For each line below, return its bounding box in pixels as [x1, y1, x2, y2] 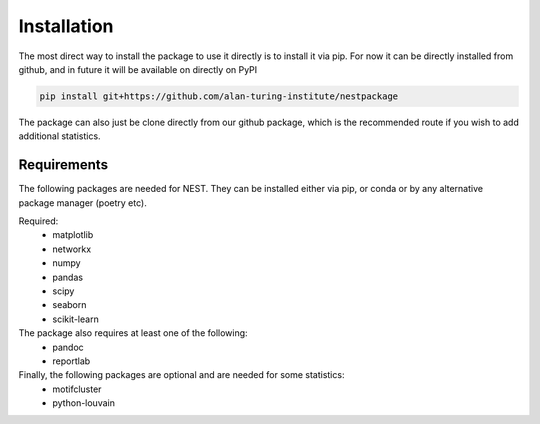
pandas [52, 271, 84, 283]
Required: [18, 215, 59, 227]
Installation [18, 15, 114, 37]
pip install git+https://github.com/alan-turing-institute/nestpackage [39, 90, 399, 102]
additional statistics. [18, 130, 101, 142]
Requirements [18, 156, 109, 174]
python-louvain [52, 397, 115, 409]
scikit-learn [52, 313, 99, 325]
